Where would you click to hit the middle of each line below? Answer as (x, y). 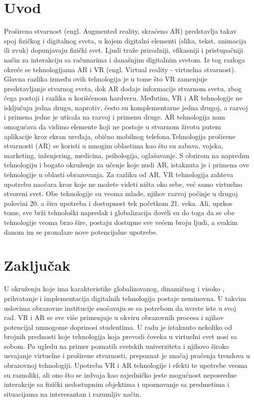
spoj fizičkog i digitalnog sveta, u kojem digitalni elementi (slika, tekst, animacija (125, 40)
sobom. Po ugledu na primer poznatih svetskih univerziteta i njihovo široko (116, 346)
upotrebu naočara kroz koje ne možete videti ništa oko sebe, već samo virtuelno (123, 184)
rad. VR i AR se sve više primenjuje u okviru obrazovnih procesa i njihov (114, 317)
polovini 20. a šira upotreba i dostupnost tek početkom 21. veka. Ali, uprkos (118, 203)
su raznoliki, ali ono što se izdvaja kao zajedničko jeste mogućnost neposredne (120, 374)
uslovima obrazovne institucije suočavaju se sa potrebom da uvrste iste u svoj (120, 308)
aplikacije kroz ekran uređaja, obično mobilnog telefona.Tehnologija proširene (120, 136)
